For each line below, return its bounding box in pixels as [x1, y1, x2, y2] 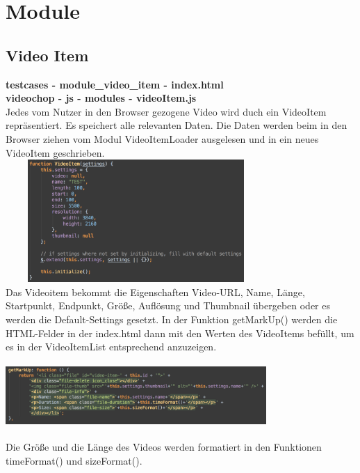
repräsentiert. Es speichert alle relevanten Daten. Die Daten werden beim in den [6, 118, 347, 132]
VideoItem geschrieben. [6, 145, 105, 160]
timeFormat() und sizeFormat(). [6, 453, 142, 467]
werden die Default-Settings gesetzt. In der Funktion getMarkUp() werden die [6, 311, 338, 326]
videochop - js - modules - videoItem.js [6, 91, 197, 105]
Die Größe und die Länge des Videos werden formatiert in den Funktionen [6, 440, 322, 454]
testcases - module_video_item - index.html [6, 77, 224, 91]
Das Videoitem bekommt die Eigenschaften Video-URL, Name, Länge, [6, 284, 305, 299]
